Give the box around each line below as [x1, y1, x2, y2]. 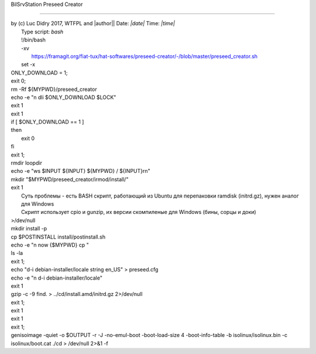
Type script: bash [21, 28, 64, 35]
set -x [21, 61, 35, 68]
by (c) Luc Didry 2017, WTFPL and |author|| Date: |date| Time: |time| [11, 20, 176, 27]
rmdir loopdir [11, 159, 42, 166]
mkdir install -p [11, 225, 47, 232]
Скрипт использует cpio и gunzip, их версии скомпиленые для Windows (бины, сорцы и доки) [21, 209, 257, 216]
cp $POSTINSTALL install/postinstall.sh [11, 233, 105, 240]
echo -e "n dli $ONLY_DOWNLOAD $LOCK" [11, 94, 116, 101]
